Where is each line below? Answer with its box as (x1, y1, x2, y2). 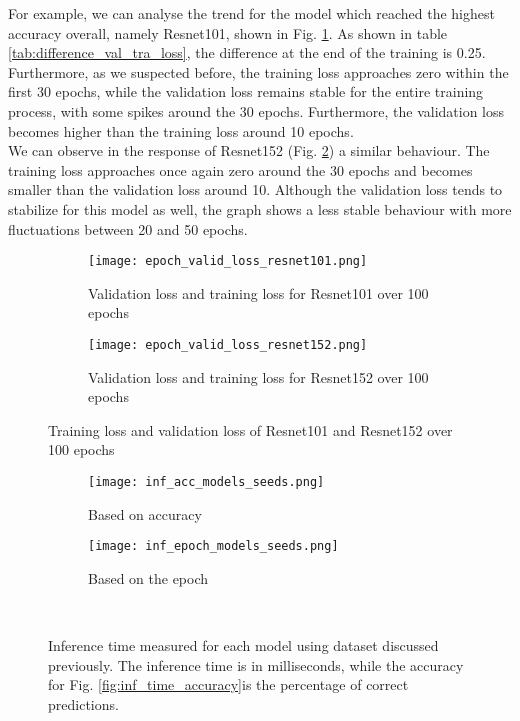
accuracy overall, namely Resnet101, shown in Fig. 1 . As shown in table (8, 22, 448, 43)
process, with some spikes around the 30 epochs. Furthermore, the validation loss (8, 100, 505, 121)
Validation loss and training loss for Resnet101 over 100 (88, 282, 429, 303)
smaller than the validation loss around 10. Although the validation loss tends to (8, 179, 503, 200)
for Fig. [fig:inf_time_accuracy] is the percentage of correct (48, 674, 409, 695)
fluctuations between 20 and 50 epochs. (8, 218, 248, 239)
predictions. (48, 693, 119, 714)
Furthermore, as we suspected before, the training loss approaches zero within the (8, 61, 509, 82)
